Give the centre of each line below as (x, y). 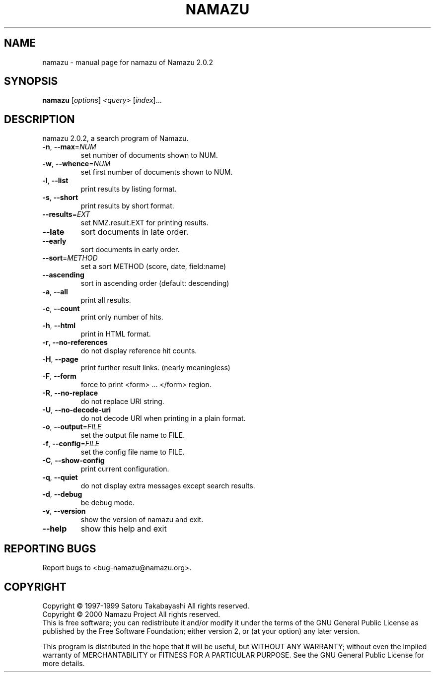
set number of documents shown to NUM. (149, 155)
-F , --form (59, 376)
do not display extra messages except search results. (168, 486)
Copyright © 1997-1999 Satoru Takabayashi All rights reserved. (146, 606)
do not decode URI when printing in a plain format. (163, 418)
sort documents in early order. (130, 250)
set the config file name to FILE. (133, 452)
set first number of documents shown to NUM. (157, 172)
